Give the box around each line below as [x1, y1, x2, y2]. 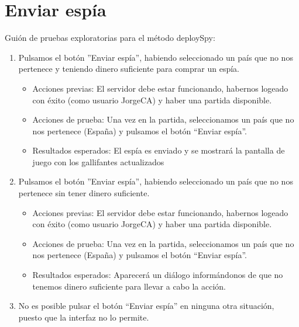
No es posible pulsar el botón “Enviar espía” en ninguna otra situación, [18, 300, 274, 312]
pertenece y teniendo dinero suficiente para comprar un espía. [18, 62, 239, 75]
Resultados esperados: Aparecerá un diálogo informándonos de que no [32, 269, 283, 281]
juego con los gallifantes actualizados [32, 155, 164, 168]
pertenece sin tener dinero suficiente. [18, 187, 150, 199]
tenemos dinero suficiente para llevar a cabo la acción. [32, 280, 226, 292]
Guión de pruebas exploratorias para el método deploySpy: [5, 32, 215, 44]
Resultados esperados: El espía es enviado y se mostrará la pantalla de [32, 144, 285, 156]
